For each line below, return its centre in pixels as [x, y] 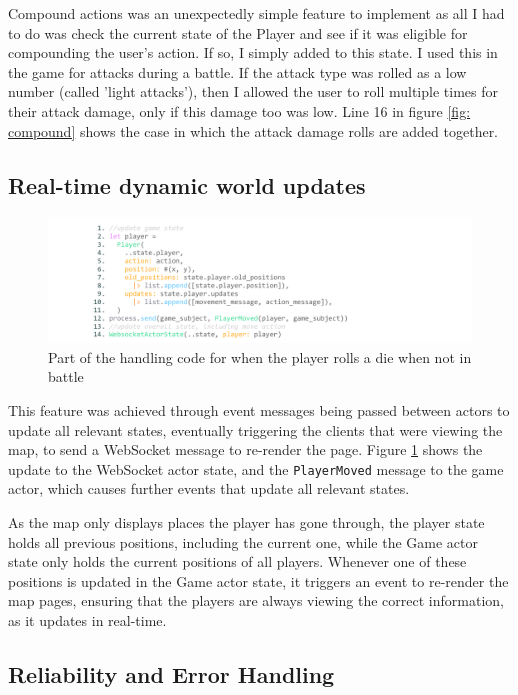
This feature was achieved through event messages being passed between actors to [259, 410]
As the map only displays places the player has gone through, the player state [246, 522]
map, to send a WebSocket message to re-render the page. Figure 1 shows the [245, 449]
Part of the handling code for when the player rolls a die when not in [260, 356]
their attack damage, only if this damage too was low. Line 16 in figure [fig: [239, 110]
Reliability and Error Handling [171, 674]
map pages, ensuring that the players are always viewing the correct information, [256, 600]
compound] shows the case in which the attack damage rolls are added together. [253, 130]
